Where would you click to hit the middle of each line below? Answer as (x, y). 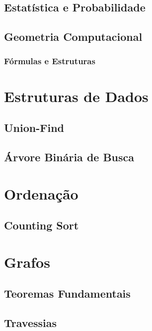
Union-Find (34, 128)
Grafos (27, 262)
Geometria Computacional (73, 37)
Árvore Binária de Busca (69, 157)
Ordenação (41, 193)
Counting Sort (41, 225)
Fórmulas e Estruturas (50, 61)
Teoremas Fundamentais (67, 293)
